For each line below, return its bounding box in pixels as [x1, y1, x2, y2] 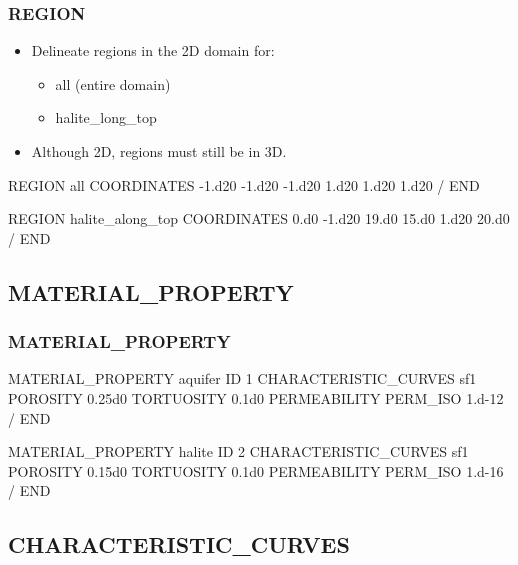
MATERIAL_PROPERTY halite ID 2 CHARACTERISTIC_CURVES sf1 [8, 441, 469, 462]
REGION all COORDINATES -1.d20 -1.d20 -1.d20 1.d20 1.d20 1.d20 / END [8, 174, 480, 195]
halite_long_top [55, 107, 157, 128]
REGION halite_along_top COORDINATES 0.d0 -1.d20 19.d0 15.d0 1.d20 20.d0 [8, 208, 510, 229]
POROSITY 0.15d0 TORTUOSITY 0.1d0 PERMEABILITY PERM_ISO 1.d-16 [8, 460, 504, 481]
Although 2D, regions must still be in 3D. [31, 141, 287, 161]
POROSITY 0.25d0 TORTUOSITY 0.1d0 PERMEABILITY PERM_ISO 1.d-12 [8, 387, 504, 408]
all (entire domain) [55, 73, 171, 94]
